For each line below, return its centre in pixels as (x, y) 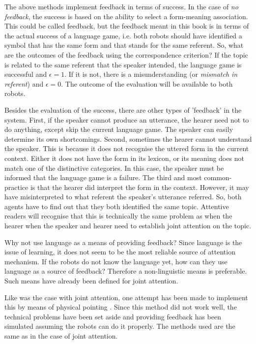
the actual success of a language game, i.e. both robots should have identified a (123, 35)
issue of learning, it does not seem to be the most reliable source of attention (120, 252)
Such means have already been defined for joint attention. (91, 281)
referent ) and (24, 83)
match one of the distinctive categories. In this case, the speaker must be (114, 168)
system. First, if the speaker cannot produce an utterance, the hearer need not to (127, 119)
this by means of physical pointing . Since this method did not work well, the (121, 307)
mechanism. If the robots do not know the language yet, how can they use (116, 261)
